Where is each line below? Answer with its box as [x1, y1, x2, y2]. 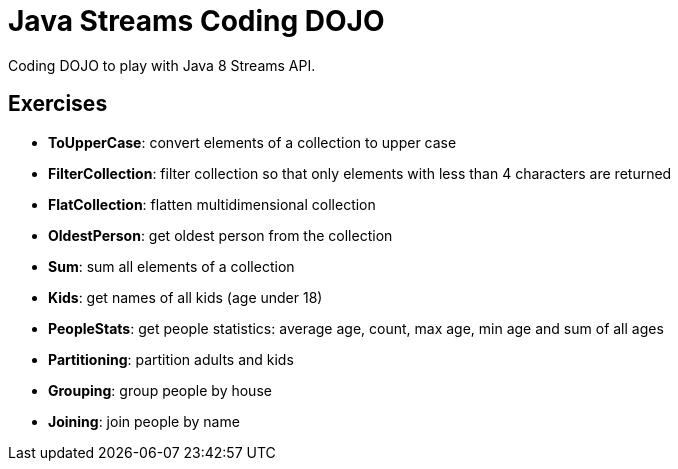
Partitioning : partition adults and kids [48, 350, 294, 368]
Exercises [8, 91, 108, 117]
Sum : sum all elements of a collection [48, 257, 295, 275]
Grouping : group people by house [48, 381, 272, 399]
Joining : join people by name [48, 412, 240, 430]
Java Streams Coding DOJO [8, 4, 385, 38]
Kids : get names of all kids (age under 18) [48, 288, 323, 306]
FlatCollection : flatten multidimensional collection [48, 195, 376, 213]
